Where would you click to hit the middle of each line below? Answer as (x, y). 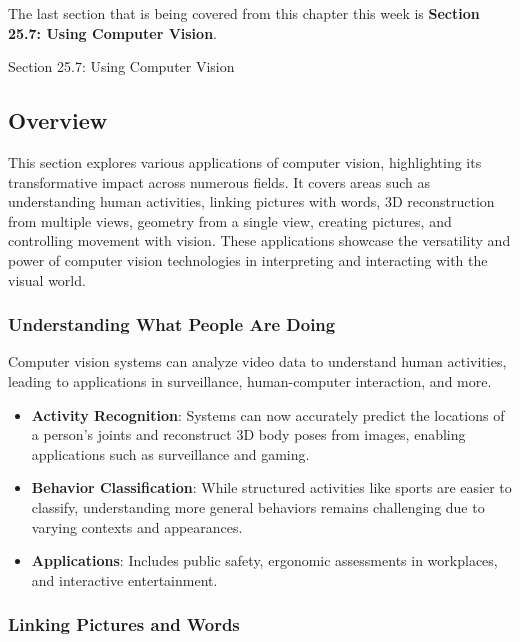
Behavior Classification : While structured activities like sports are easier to (271, 487)
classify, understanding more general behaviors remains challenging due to (258, 506)
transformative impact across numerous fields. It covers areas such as (219, 181)
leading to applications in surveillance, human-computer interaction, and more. (250, 380)
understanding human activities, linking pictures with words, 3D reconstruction (251, 201)
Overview (58, 120)
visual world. (47, 279)
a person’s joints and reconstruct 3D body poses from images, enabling (248, 434)
